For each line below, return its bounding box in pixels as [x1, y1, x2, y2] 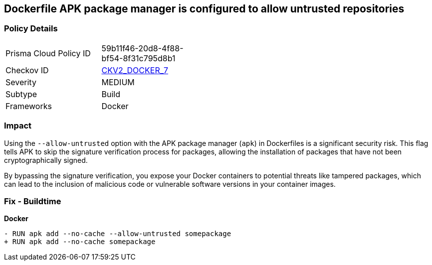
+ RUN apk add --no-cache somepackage [4, 238, 156, 246]
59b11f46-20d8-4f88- [101, 43, 184, 53]
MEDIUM [101, 77, 135, 87]
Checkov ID [5, 65, 49, 75]
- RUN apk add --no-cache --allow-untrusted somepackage [4, 230, 231, 238]
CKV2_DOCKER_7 [101, 65, 169, 75]
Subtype [5, 89, 37, 99]
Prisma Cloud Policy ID [5, 48, 91, 58]
